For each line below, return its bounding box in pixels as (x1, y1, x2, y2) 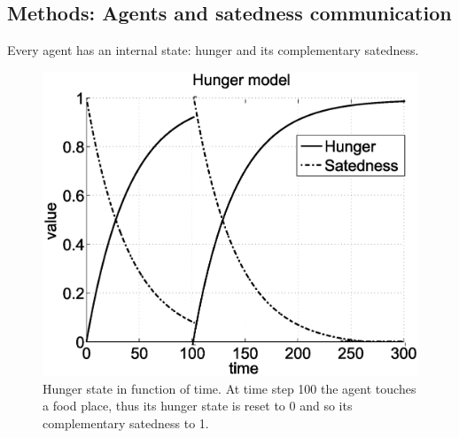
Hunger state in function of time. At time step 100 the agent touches (43, 379, 416, 397)
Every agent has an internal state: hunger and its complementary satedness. (7, 41, 419, 59)
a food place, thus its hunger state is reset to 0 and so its (43, 396, 353, 415)
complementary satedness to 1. (43, 413, 209, 432)
